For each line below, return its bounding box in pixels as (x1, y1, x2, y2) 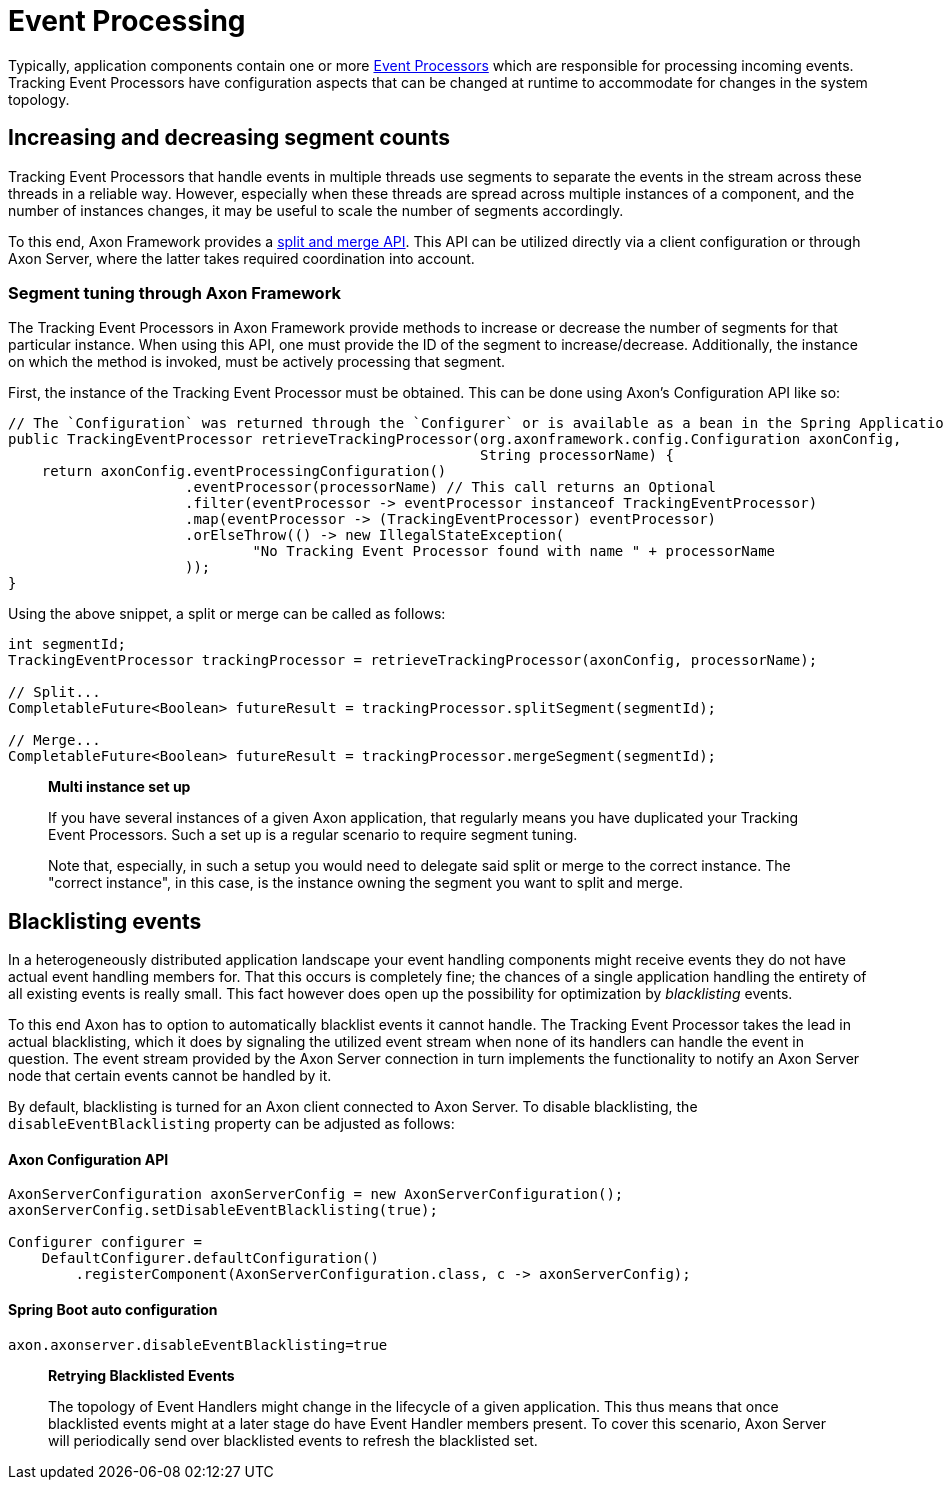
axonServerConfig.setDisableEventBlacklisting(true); (8, 1202, 438, 1219)
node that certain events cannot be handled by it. (8, 1067, 332, 1085)
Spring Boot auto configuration (8, 1301, 218, 1319)
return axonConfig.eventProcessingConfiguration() (41, 463, 447, 480)
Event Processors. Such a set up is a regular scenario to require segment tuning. (48, 826, 578, 844)
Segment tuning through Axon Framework (8, 282, 342, 303)
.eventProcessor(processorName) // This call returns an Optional (185, 479, 717, 496)
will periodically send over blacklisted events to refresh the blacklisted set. (48, 1431, 538, 1449)
